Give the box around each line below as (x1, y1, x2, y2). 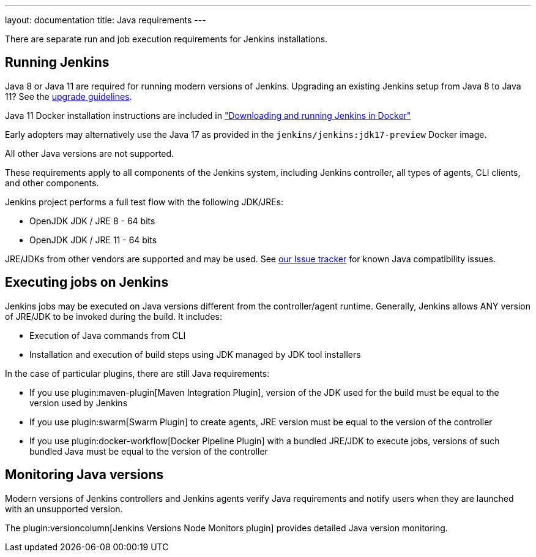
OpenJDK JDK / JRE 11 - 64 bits (29, 234, 157, 245)
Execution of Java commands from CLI (29, 330, 186, 341)
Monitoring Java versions (5, 467, 164, 483)
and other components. (5, 177, 99, 188)
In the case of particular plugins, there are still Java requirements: (5, 368, 270, 379)
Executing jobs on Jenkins (5, 275, 169, 290)
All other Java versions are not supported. (5, 148, 174, 159)
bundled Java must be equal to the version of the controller (29, 445, 268, 457)
